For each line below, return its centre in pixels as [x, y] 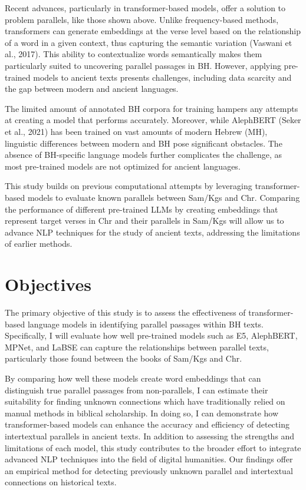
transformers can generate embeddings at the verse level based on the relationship [153, 31]
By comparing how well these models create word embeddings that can [133, 378]
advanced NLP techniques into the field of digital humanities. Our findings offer [149, 459]
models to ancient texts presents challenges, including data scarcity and [162, 77]
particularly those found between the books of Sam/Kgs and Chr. [124, 358]
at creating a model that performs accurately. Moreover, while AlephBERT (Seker [153, 120]
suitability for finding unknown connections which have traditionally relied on [145, 401]
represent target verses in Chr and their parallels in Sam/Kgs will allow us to [144, 221]
